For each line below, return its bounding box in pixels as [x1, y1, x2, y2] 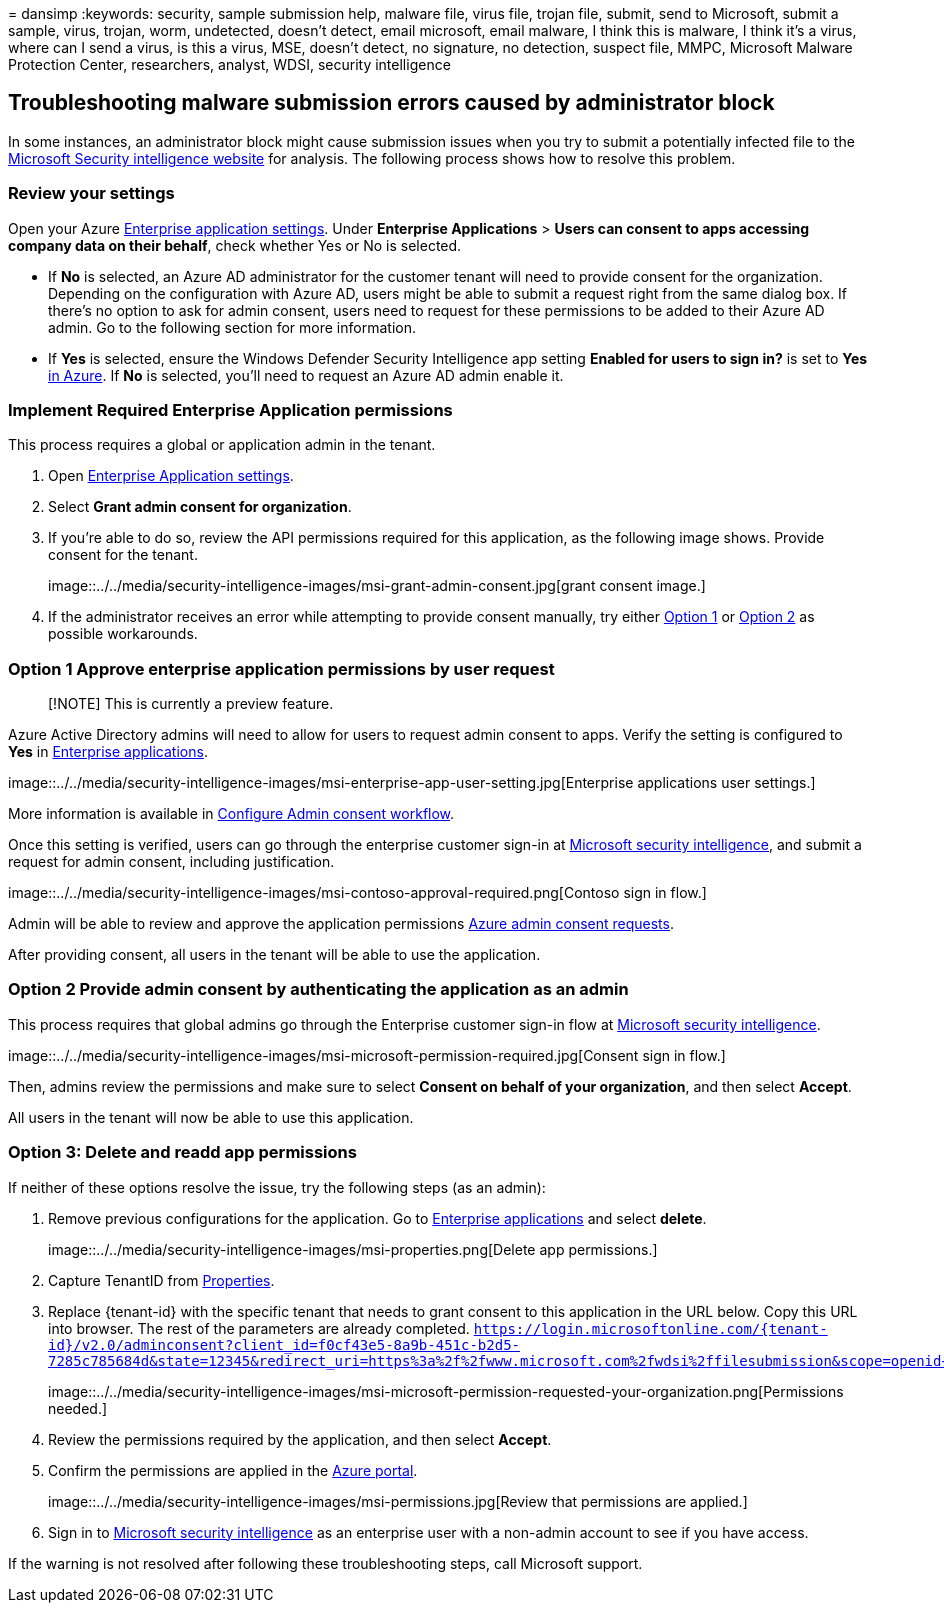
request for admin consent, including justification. [8, 853, 335, 871]
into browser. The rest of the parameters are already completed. [48, 1319, 470, 1337]
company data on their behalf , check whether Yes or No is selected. [8, 236, 462, 254]
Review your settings [8, 183, 175, 204]
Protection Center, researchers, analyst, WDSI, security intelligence [8, 56, 451, 73]
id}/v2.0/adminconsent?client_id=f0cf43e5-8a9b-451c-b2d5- [48, 1336, 521, 1353]
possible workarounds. [48, 625, 198, 643]
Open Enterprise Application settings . [48, 467, 294, 485]
